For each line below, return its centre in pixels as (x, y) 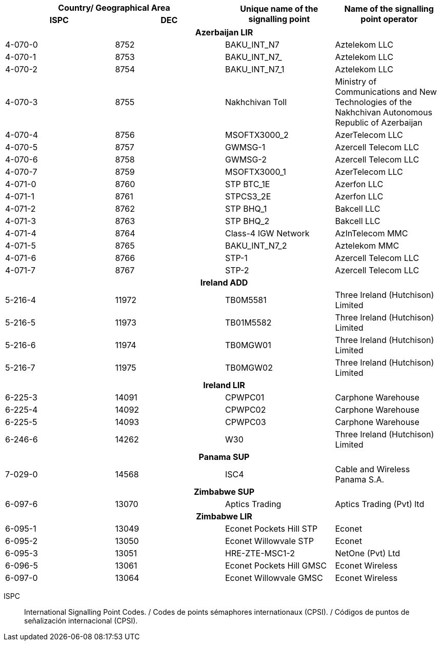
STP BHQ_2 (247, 221)
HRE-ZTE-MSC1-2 (260, 553)
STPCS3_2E (248, 196)
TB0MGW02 (249, 368)
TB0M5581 (246, 300)
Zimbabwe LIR (224, 516)
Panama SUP (224, 457)
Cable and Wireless (373, 469)
